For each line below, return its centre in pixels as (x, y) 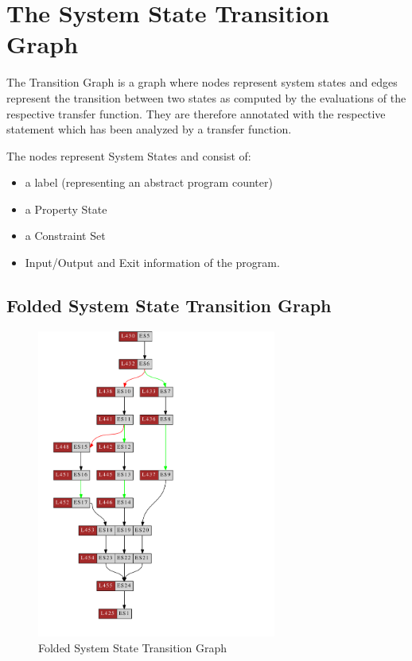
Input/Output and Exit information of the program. (152, 263)
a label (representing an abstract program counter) (149, 182)
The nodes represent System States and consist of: (129, 155)
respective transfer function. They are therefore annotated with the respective (196, 113)
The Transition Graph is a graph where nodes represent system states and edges (202, 82)
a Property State (66, 209)
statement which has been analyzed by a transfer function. (149, 129)
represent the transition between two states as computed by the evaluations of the (206, 97)
